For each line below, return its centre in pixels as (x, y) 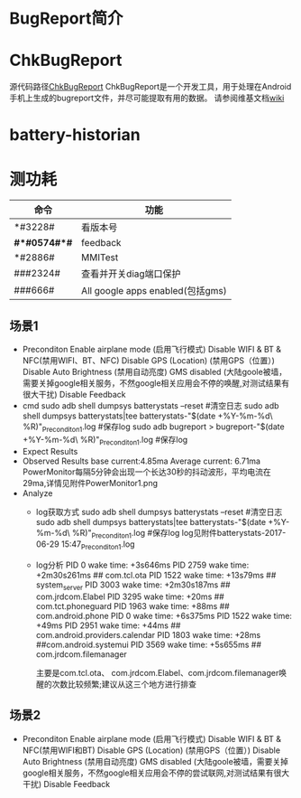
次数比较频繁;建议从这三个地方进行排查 (124, 684)
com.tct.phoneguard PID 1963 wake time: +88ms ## (132, 606)
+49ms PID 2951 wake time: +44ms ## (108, 625)
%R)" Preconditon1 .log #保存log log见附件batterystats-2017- (179, 534)
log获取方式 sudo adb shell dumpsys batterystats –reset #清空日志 (159, 512)
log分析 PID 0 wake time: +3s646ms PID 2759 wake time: (142, 565)
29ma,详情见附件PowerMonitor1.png (90, 483)
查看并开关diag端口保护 (131, 274)
